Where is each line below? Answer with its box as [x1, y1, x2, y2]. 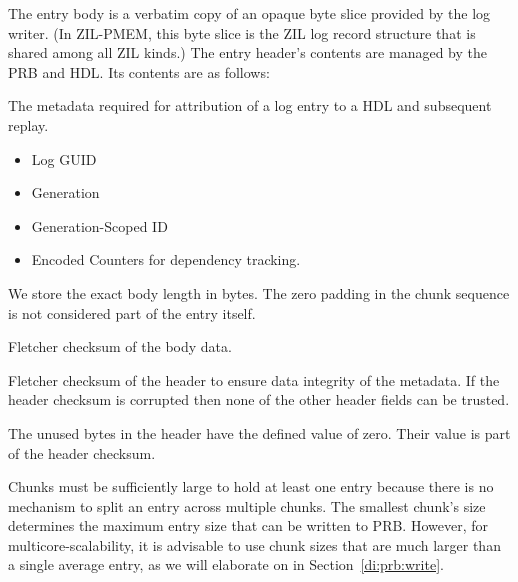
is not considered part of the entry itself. [8, 302, 256, 323]
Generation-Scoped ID [31, 215, 168, 236]
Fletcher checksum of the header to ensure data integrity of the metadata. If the [8, 369, 500, 390]
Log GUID [31, 148, 97, 169]
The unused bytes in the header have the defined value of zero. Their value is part [8, 422, 511, 443]
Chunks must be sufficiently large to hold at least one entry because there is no [8, 476, 494, 497]
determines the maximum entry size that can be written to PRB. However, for [8, 515, 488, 536]
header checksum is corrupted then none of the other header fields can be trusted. [8, 389, 510, 410]
